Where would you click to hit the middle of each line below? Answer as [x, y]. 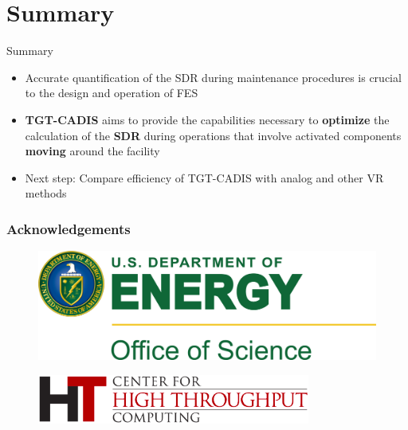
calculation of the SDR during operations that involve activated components [213, 135]
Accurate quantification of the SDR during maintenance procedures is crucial [213, 77]
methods [46, 193]
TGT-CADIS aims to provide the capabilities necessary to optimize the [207, 119]
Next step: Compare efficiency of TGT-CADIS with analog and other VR [204, 177]
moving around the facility [92, 151]
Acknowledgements [69, 228]
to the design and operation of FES [112, 93]
